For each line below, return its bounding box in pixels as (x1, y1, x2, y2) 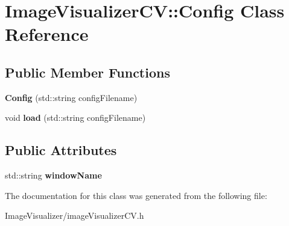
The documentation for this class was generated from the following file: (5, 189, 267, 201)
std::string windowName (5, 169, 102, 182)
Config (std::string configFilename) (5, 91, 138, 103)
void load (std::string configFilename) (5, 111, 146, 124)
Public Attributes (5, 141, 117, 159)
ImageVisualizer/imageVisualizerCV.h (5, 209, 144, 222)
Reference (5, 22, 89, 46)
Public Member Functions (5, 63, 170, 81)
